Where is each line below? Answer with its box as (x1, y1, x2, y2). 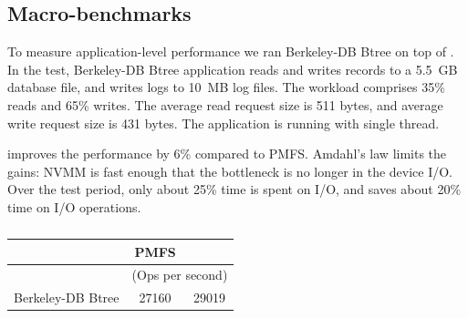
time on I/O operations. (7, 197, 141, 216)
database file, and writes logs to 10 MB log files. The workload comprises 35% (7, 77, 445, 97)
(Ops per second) (131, 265, 228, 284)
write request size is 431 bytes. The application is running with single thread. (7, 113, 440, 132)
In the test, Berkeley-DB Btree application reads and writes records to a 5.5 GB (7, 59, 458, 78)
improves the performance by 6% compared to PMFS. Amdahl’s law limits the (7, 144, 447, 163)
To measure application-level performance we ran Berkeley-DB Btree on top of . (7, 42, 454, 61)
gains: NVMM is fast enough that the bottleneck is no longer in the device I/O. (7, 161, 453, 180)
